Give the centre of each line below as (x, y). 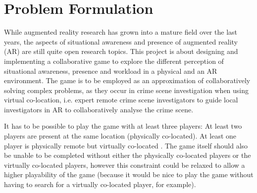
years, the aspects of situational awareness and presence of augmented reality (121, 41)
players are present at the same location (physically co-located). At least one (120, 136)
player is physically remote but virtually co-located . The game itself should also (126, 145)
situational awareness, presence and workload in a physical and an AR (111, 71)
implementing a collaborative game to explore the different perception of (114, 61)
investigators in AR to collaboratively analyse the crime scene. (99, 109)
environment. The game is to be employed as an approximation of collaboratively (127, 80)
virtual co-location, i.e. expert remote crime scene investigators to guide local (121, 100)
